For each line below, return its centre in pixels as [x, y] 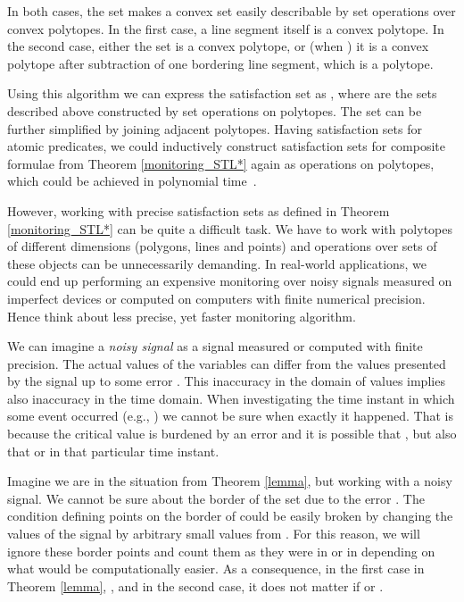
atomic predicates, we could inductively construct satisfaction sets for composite [227, 146]
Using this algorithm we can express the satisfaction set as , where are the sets [222, 93]
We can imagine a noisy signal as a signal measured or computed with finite [215, 346]
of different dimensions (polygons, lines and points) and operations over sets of [222, 246]
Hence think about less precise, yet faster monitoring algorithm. [182, 316]
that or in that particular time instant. [113, 451]
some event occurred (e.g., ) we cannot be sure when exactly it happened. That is [231, 416]
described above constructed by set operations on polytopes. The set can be [215, 110]
